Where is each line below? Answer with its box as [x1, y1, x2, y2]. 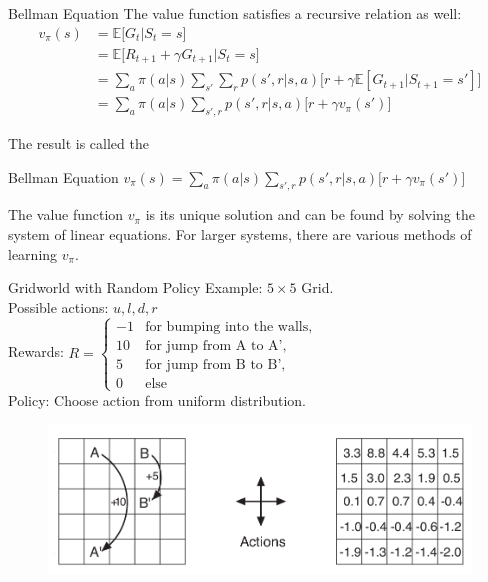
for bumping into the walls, [145, 319, 313, 334]
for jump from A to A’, [145, 338, 287, 353]
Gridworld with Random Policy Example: [8, 277, 263, 298]
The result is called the [8, 132, 149, 153]
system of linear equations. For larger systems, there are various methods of [8, 223, 472, 244]
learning [8, 243, 58, 264]
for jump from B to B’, [145, 357, 286, 372]
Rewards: [8, 341, 64, 362]
